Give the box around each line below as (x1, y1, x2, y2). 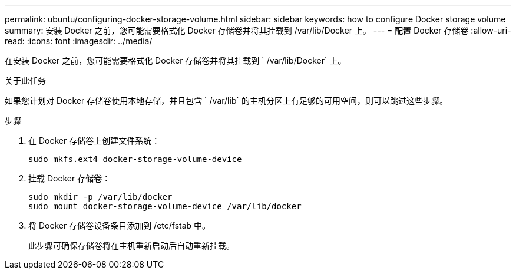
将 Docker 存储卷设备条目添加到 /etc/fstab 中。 (28, 220, 211, 230)
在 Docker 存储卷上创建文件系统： (28, 136, 160, 146)
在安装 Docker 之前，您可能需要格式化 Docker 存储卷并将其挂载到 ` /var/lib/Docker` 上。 (5, 55, 346, 65)
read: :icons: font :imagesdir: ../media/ (5, 36, 153, 46)
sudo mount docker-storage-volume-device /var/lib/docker (28, 202, 302, 211)
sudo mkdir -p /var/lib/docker (28, 192, 173, 202)
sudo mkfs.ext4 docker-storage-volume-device (28, 154, 242, 164)
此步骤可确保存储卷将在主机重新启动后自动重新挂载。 (28, 240, 234, 250)
